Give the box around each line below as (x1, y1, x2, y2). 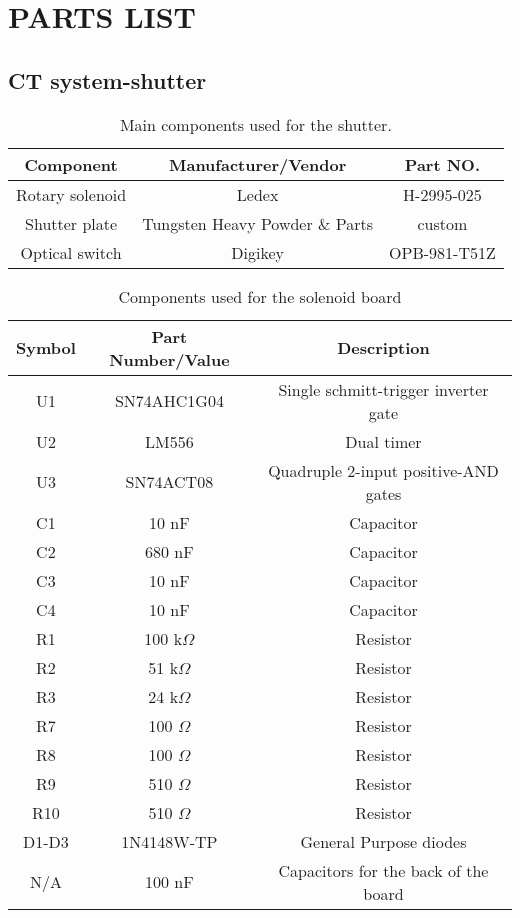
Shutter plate (25, 211, 118, 235)
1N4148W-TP (121, 829, 218, 853)
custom (417, 211, 468, 235)
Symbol (16, 336, 76, 360)
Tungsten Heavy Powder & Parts (142, 211, 374, 235)
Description (337, 336, 430, 360)
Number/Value (109, 347, 230, 371)
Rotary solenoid (16, 182, 127, 206)
